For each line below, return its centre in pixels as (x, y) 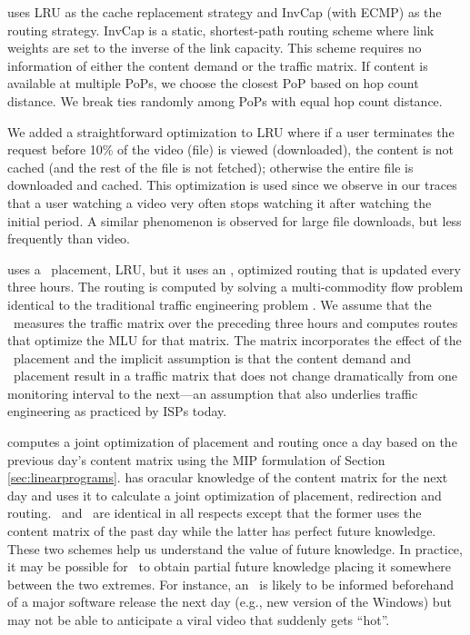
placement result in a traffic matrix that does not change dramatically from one (235, 376)
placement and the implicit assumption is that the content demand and (212, 357)
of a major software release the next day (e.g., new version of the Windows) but (230, 602)
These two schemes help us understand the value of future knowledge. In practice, (235, 548)
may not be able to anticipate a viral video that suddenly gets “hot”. (199, 620)
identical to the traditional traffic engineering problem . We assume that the (220, 304)
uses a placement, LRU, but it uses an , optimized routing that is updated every (234, 268)
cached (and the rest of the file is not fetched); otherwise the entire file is (210, 167)
